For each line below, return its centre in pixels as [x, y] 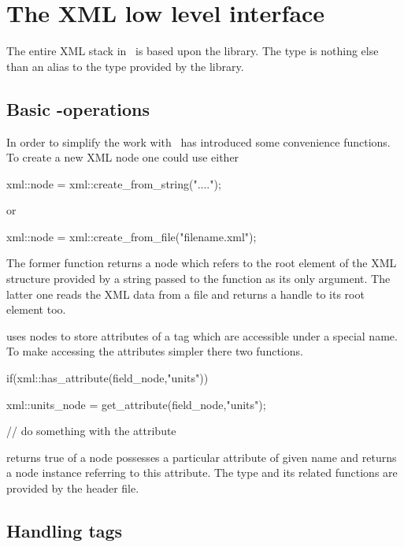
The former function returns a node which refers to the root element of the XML [202, 263]
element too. [36, 309]
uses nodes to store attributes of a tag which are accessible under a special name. [202, 335]
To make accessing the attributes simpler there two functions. [155, 351]
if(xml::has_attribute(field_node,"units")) [107, 378]
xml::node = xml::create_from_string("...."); [114, 183]
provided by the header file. [73, 488]
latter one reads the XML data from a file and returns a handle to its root [185, 294]
